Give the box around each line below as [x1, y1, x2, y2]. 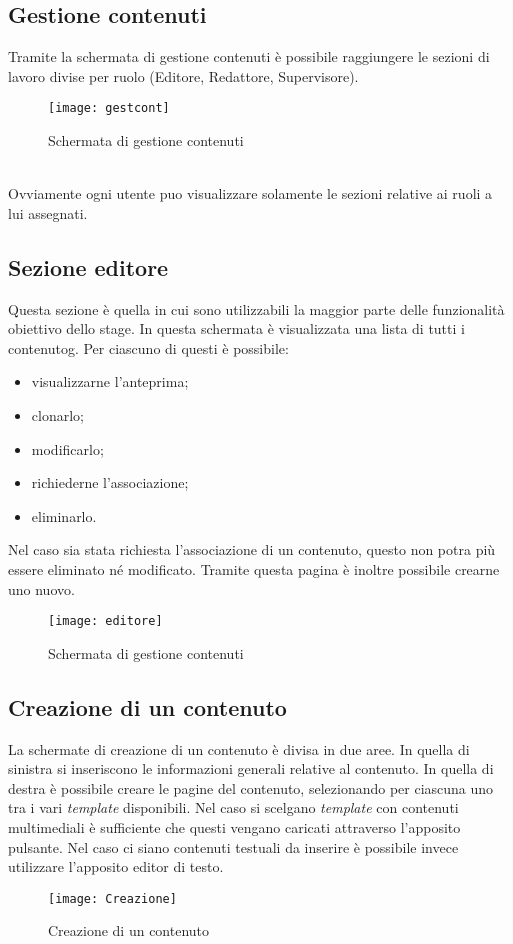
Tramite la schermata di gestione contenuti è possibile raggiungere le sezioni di [8, 46, 490, 67]
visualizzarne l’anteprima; [31, 371, 189, 392]
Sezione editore [8, 251, 169, 282]
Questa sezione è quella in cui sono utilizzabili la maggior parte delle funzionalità [8, 298, 505, 319]
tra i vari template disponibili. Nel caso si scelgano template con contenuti [8, 797, 459, 818]
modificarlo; [31, 438, 104, 459]
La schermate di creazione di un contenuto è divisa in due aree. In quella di [8, 738, 470, 759]
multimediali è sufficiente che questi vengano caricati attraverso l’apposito [8, 816, 461, 837]
